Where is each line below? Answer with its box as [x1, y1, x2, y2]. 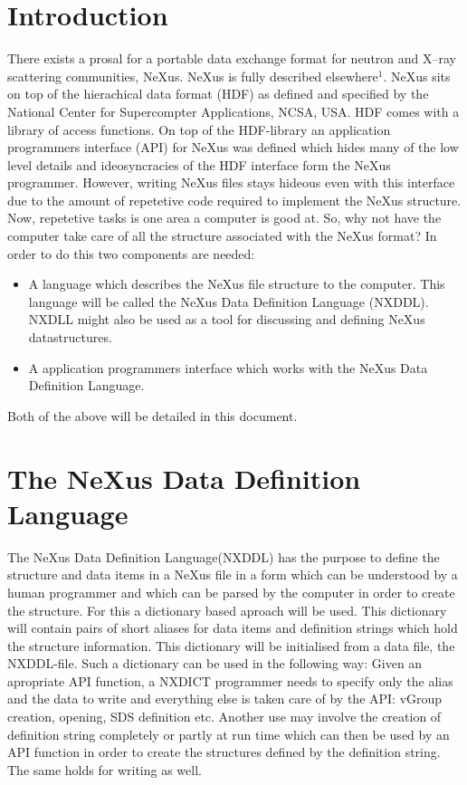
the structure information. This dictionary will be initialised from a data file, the [7, 636, 455, 655]
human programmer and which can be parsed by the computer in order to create [7, 582, 455, 601]
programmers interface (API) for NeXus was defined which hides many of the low [7, 138, 459, 157]
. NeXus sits [383, 66, 451, 85]
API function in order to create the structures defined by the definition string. [7, 742, 441, 761]
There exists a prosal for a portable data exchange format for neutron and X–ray [7, 49, 457, 68]
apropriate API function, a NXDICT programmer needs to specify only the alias [7, 671, 453, 690]
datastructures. [28, 328, 112, 347]
